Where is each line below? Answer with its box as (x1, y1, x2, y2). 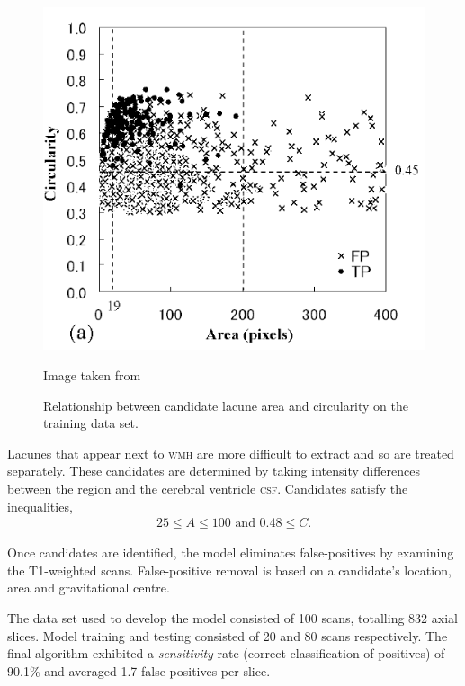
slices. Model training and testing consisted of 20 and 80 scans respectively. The (7, 626, 448, 645)
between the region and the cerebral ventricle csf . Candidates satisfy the (7, 478, 408, 497)
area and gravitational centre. (7, 578, 170, 597)
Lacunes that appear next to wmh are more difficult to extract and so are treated (7, 443, 454, 462)
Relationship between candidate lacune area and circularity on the (43, 396, 409, 414)
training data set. (43, 414, 139, 432)
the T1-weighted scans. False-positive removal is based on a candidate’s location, (7, 560, 452, 579)
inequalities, (7, 496, 73, 515)
